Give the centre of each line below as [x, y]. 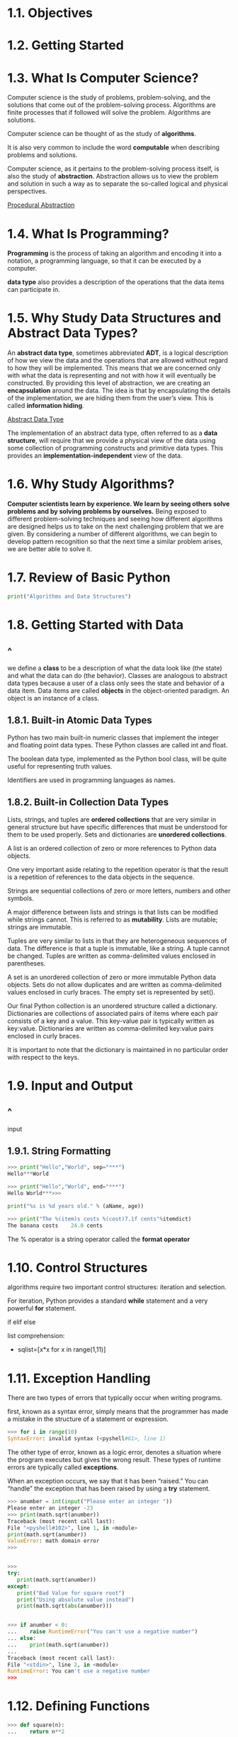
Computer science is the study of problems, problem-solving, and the [109, 98]
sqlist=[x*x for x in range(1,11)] [62, 1350]
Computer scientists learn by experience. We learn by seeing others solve [119, 504]
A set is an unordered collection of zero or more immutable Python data [112, 977]
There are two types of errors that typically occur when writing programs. [115, 1398]
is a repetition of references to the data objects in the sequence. [101, 877]
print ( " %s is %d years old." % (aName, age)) [75, 1206]
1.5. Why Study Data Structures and [114, 318]
